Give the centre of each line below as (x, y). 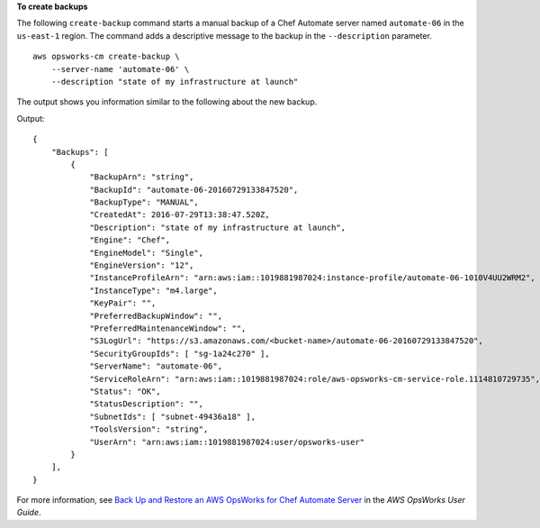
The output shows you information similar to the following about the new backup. (167, 102)
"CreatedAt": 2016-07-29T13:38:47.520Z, (180, 215)
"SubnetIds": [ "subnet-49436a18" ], (173, 416)
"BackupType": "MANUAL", (144, 202)
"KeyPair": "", (123, 303)
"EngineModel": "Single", (147, 253)
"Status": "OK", (125, 391)
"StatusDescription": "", (147, 404)
